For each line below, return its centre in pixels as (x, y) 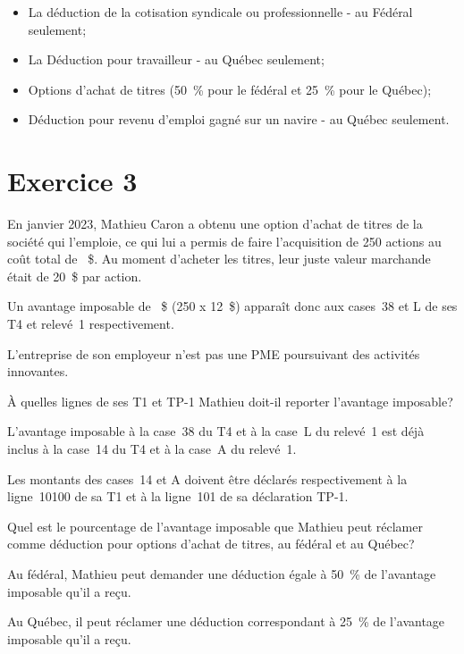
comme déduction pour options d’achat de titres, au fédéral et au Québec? (211, 544)
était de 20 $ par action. (75, 276)
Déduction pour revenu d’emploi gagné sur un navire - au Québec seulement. (239, 119)
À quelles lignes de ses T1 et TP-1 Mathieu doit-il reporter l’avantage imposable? (230, 401)
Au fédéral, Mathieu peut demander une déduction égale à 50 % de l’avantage (222, 574)
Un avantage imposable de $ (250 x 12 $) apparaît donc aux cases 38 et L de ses (232, 306)
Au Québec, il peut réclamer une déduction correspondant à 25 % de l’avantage (226, 621)
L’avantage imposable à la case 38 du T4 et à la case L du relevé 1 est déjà (216, 431)
